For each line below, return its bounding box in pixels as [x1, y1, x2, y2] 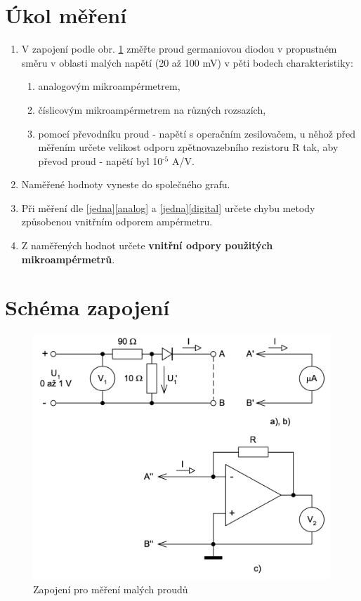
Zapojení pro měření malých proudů [33, 582, 188, 597]
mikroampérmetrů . [21, 251, 115, 266]
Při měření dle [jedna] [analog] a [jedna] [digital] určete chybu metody [21, 200, 315, 215]
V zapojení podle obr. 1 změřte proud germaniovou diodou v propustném [21, 41, 337, 56]
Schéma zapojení [5, 293, 170, 322]
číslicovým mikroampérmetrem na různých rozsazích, [38, 102, 266, 117]
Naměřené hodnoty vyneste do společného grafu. [21, 177, 230, 192]
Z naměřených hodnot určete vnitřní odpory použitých [21, 238, 273, 253]
